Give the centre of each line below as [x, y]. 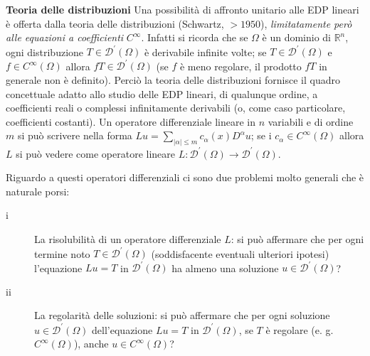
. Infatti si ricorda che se [195, 37]
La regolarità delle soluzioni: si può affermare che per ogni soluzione [182, 315]
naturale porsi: [38, 191]
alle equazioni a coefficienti [65, 37]
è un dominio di [296, 37]
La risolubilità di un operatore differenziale [128, 239]
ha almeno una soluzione [225, 268]
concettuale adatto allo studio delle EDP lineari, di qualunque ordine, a [162, 93]
